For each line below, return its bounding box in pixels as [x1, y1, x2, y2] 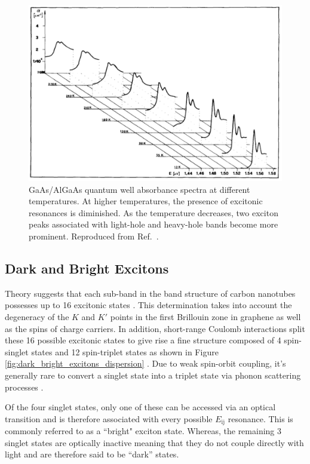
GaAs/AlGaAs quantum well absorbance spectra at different [29, 183, 250, 195]
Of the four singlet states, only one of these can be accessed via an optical [5, 401, 276, 413]
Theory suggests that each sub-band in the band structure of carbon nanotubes [5, 287, 296, 299]
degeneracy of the [5, 311, 69, 323]
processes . [5, 380, 44, 393]
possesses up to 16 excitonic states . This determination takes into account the [5, 299, 292, 311]
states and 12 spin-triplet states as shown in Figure [31, 345, 219, 358]
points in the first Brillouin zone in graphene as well [110, 311, 301, 323]
